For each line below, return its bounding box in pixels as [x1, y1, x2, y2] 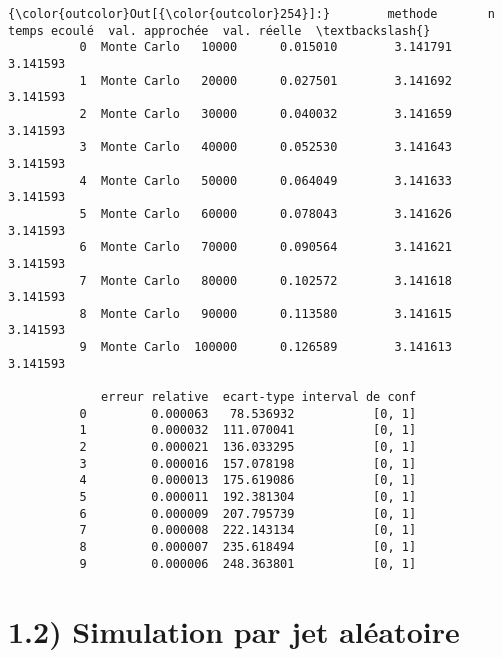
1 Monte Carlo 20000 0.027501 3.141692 [79, 73, 452, 88]
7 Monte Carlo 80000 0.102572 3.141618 [79, 273, 452, 288]
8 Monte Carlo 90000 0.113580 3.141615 [79, 306, 452, 321]
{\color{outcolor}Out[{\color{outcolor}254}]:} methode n [8, 7, 495, 21]
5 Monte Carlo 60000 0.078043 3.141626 [79, 206, 452, 221]
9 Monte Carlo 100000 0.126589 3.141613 [79, 340, 452, 355]
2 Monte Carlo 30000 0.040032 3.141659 [79, 106, 452, 121]
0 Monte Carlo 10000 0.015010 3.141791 [79, 40, 452, 55]
